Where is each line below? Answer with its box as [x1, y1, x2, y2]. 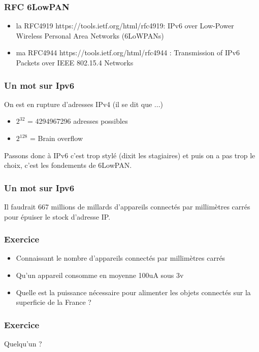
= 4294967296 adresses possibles [27, 116, 128, 126]
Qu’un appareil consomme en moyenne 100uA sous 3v [16, 270, 184, 280]
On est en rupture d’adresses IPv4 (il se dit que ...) [4, 98, 163, 109]
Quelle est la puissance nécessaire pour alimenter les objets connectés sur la [16, 287, 251, 297]
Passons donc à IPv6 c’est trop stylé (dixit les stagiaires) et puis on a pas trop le [4, 150, 255, 160]
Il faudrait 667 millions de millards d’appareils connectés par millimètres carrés [4, 201, 250, 212]
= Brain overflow [29, 133, 83, 143]
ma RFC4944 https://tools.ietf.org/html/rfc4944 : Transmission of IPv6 [16, 47, 240, 58]
